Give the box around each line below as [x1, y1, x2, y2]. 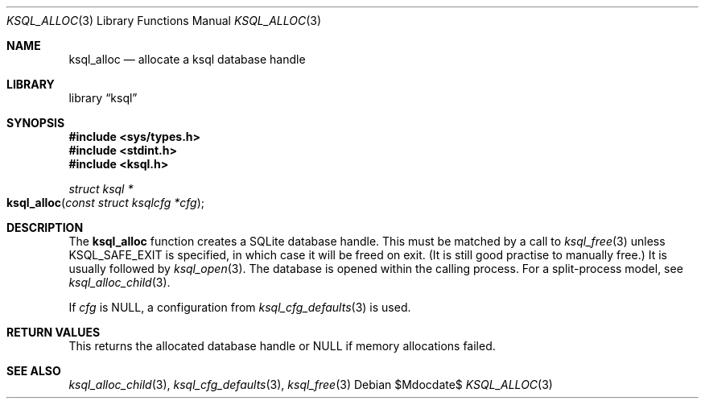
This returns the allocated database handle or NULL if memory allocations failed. [68, 339, 496, 353]
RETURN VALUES [6, 325, 101, 339]
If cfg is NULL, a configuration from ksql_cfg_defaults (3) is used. [68, 300, 411, 314]
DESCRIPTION [6, 221, 84, 234]
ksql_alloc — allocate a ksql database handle [68, 52, 306, 66]
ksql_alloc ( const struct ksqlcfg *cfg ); [6, 196, 204, 209]
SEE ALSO [6, 364, 61, 378]
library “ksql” [68, 91, 138, 105]
